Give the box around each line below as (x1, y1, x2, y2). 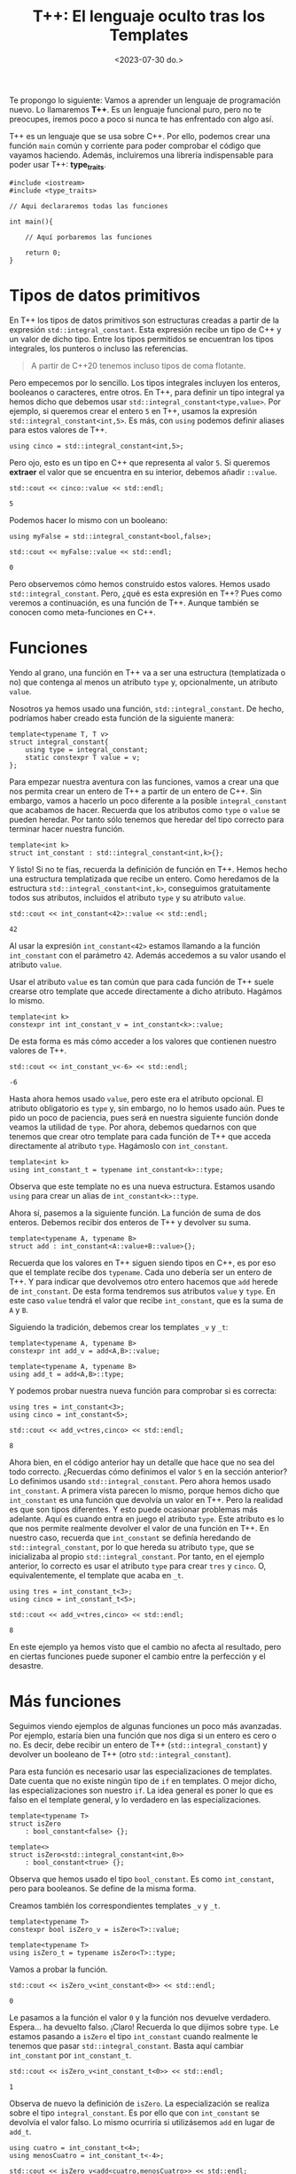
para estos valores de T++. (9, 424, 108, 435)
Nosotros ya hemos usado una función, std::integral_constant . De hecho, (9, 703, 284, 714)
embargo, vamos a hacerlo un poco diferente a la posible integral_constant (9, 795, 288, 806)
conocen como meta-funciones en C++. (9, 606, 157, 617)
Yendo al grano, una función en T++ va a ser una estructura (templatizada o (9, 667, 286, 677)
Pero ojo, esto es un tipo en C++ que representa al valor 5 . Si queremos (9, 457, 270, 467)
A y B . (9, 1304, 29, 1315)
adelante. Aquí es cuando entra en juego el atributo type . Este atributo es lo (9, 1513, 285, 1524)
